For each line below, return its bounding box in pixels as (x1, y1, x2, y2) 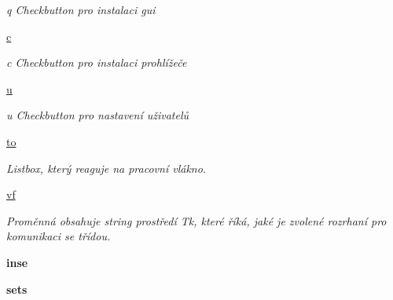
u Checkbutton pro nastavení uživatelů (6, 107, 189, 123)
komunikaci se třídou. (6, 228, 111, 244)
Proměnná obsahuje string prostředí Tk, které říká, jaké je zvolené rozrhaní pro (6, 212, 387, 229)
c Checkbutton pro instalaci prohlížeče (6, 54, 187, 71)
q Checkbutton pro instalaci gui (6, 2, 156, 17)
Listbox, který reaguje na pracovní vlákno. (6, 159, 207, 176)
